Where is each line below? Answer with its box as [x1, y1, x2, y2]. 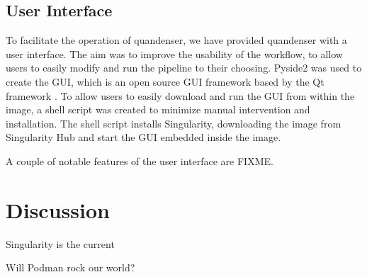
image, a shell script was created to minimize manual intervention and [6, 102, 310, 117]
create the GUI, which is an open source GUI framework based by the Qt [6, 74, 324, 89]
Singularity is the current [6, 236, 115, 251]
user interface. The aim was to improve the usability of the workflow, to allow [6, 46, 343, 61]
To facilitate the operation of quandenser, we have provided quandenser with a [6, 33, 347, 47]
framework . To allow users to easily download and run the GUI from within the [6, 88, 355, 103]
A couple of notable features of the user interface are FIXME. [6, 153, 273, 168]
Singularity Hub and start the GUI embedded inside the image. [6, 130, 281, 145]
